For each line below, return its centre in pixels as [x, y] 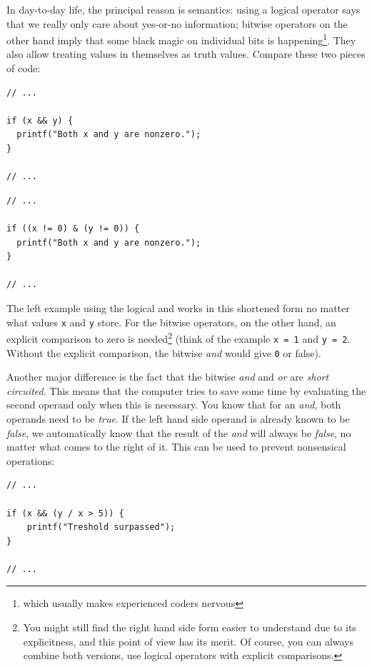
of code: [24, 68]
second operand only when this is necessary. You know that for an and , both [174, 405]
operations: [31, 460]
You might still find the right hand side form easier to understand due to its [190, 627]
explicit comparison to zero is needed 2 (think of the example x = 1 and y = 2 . [179, 337]
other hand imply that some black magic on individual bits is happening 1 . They [181, 39]
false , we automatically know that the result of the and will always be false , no [179, 432]
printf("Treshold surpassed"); [101, 527]
